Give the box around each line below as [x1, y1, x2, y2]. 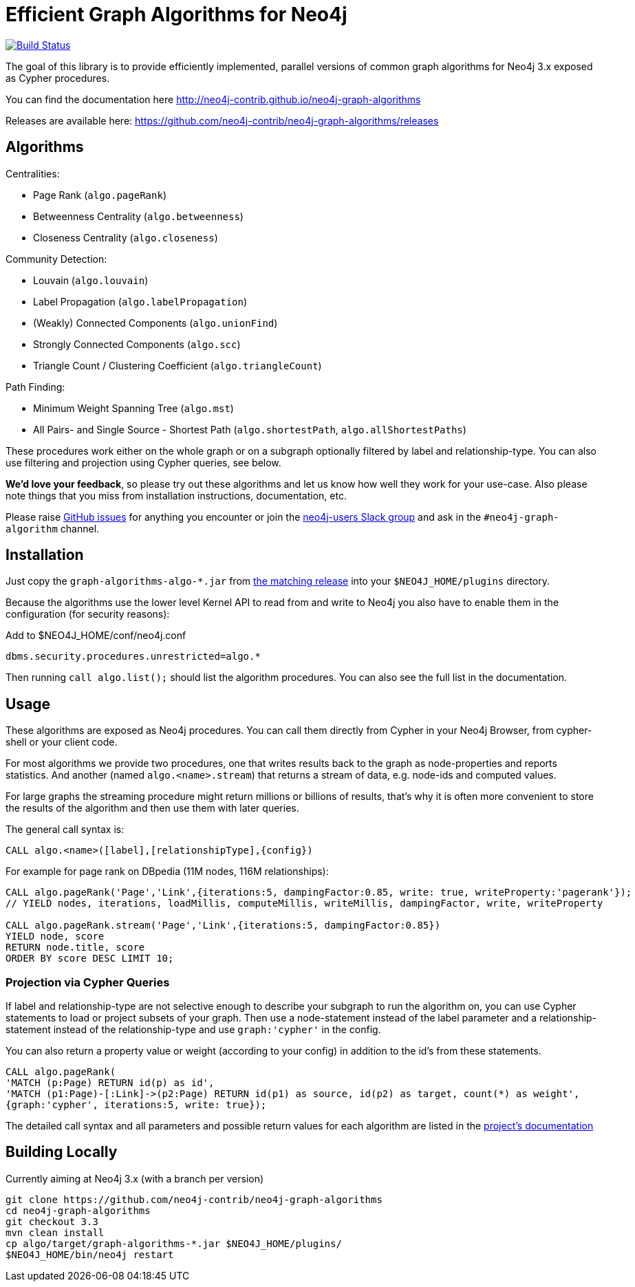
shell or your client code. [6, 736, 118, 748]
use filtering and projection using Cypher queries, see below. [6, 456, 281, 468]
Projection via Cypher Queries [6, 975, 170, 989]
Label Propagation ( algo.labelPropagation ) [33, 295, 248, 307]
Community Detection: [6, 252, 107, 265]
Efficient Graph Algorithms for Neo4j [6, 3, 347, 26]
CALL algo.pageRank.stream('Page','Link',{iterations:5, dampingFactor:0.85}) [6, 920, 441, 931]
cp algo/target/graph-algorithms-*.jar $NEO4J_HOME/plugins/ [6, 1237, 342, 1249]
